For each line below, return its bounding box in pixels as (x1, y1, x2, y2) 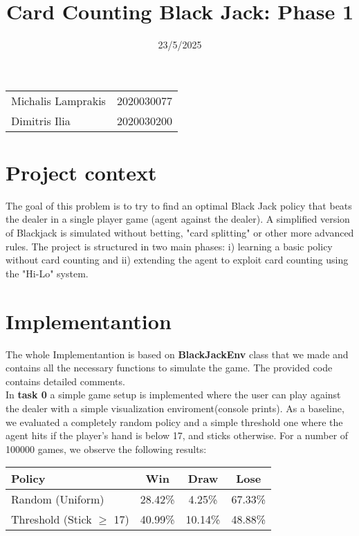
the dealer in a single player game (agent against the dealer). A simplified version (6, 212, 350, 226)
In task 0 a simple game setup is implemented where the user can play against (6, 387, 341, 402)
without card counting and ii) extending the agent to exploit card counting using (6, 252, 349, 267)
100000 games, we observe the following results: (6, 441, 207, 456)
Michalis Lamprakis (11, 92, 106, 109)
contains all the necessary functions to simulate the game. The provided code (6, 360, 333, 375)
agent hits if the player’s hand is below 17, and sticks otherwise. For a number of (6, 428, 349, 443)
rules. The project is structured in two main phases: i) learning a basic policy (6, 239, 333, 253)
